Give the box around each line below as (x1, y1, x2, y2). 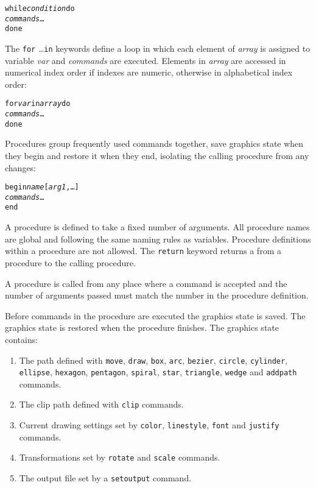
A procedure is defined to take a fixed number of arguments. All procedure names (5, 221, 310, 233)
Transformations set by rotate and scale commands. (19, 451, 220, 464)
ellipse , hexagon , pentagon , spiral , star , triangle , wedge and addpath (19, 366, 297, 378)
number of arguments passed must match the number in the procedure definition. (5, 289, 309, 302)
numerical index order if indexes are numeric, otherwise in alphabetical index (5, 66, 293, 79)
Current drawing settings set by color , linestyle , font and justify (19, 419, 279, 431)
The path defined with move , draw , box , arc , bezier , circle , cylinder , (19, 353, 288, 366)
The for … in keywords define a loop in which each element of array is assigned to (5, 41, 311, 54)
